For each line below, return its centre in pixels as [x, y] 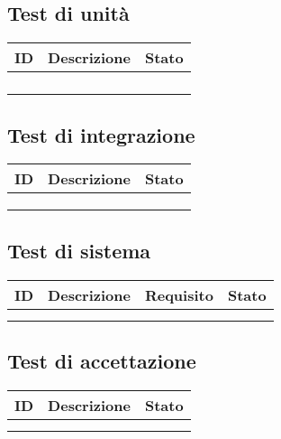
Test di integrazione [101, 134]
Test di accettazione [102, 360]
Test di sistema [79, 250]
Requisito [179, 294]
